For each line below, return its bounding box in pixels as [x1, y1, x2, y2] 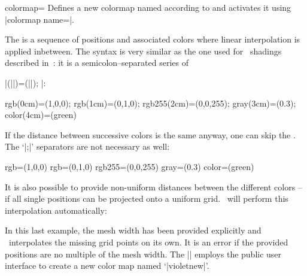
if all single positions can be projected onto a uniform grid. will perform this [5, 192, 288, 205]
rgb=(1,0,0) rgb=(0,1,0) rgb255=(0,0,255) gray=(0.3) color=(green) [5, 160, 254, 172]
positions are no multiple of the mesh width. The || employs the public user [5, 247, 282, 260]
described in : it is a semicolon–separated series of [5, 56, 189, 69]
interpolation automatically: [5, 204, 107, 216]
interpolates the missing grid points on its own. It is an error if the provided [8, 235, 288, 248]
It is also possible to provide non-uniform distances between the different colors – [5, 180, 302, 193]
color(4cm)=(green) [5, 108, 77, 121]
